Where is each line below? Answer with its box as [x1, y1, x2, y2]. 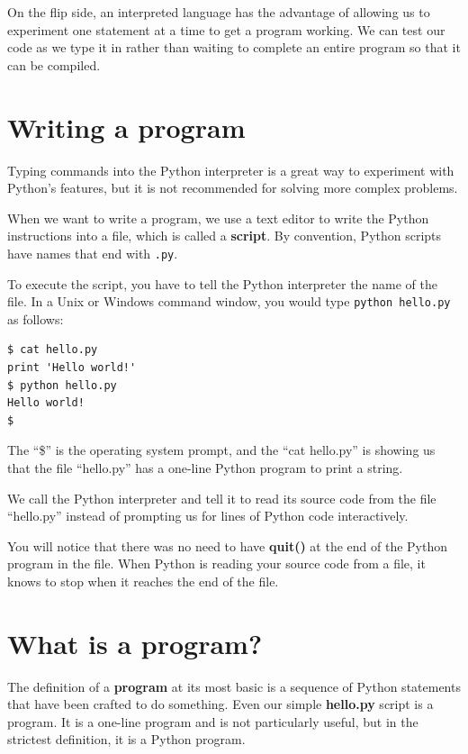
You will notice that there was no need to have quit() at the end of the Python [7, 536, 447, 555]
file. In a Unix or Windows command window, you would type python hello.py [7, 292, 451, 311]
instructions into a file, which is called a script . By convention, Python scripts [7, 226, 442, 245]
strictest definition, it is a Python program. [7, 730, 246, 749]
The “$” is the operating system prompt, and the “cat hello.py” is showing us [7, 441, 436, 459]
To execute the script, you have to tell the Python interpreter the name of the [7, 274, 437, 293]
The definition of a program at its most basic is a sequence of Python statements [7, 677, 461, 695]
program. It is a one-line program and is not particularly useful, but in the [7, 712, 418, 731]
